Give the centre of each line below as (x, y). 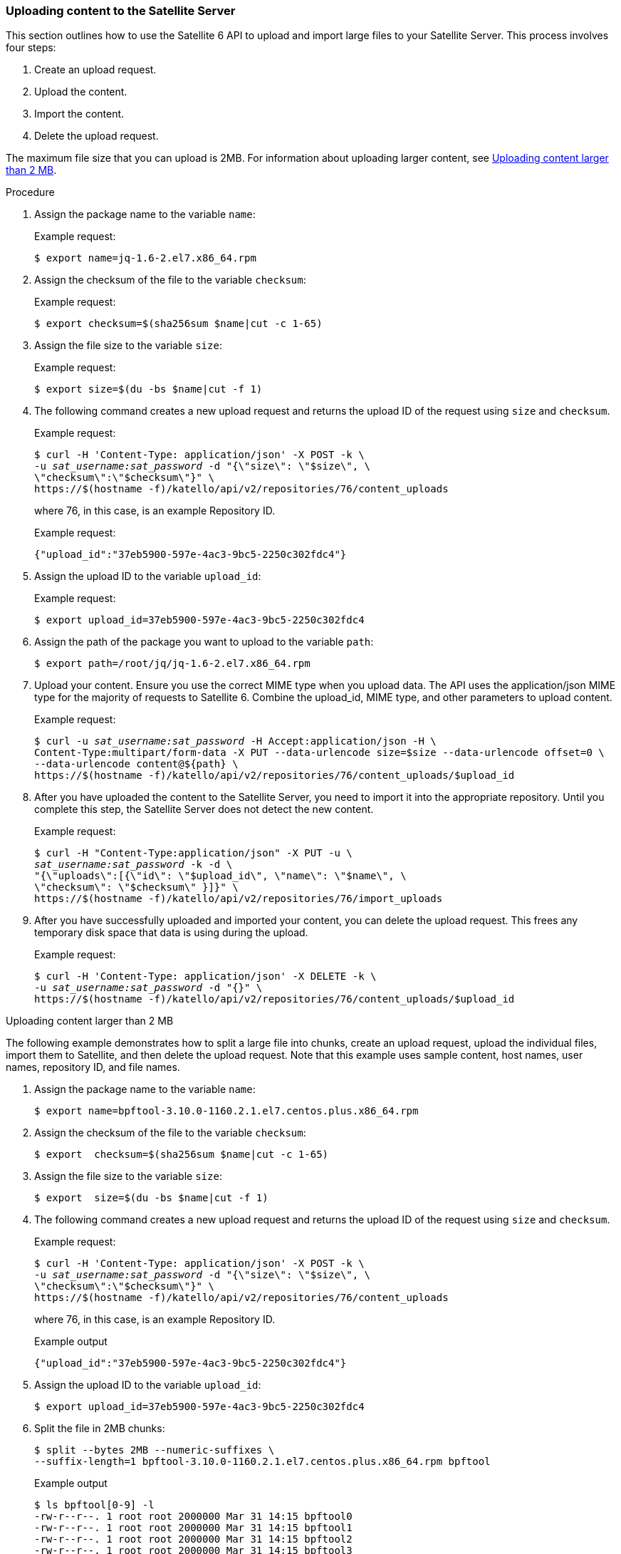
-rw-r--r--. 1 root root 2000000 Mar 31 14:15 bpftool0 (193, 1517)
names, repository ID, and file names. (93, 1067)
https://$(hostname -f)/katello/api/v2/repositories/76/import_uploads (239, 899)
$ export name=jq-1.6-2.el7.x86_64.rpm (145, 258)
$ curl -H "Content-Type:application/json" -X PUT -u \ (193, 853)
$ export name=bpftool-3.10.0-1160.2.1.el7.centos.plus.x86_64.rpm (226, 1111)
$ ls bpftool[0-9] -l (94, 1505)
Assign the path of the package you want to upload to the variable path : (204, 642)
